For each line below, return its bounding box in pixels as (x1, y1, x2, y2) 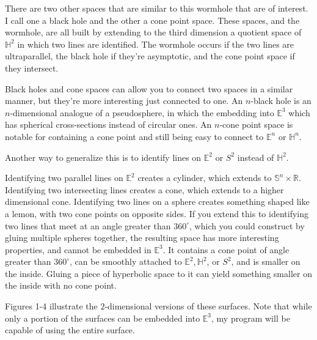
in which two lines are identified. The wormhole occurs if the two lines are (17, 37, 294, 50)
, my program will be (211, 311, 290, 324)
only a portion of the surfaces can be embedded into (5, 311, 200, 324)
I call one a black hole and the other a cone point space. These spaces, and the (5, 13, 300, 26)
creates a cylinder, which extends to (137, 171, 272, 184)
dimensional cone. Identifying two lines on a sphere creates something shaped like (5, 195, 310, 208)
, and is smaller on (231, 255, 301, 268)
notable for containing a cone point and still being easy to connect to (5, 130, 264, 142)
